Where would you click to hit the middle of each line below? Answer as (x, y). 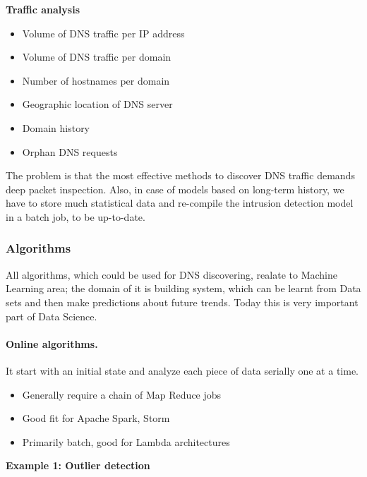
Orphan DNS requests (70, 151)
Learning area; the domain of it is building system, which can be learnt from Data (183, 288)
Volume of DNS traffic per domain (97, 57)
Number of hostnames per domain (96, 80)
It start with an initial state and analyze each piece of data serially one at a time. (182, 370)
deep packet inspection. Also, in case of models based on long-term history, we (175, 189)
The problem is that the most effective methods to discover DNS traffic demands (180, 175)
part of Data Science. (52, 316)
